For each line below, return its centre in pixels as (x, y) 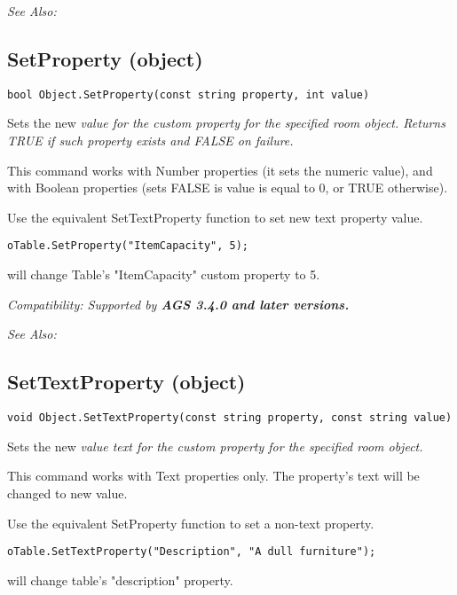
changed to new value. (67, 493)
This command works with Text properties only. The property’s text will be (213, 476)
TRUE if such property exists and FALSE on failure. (150, 141)
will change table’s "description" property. (120, 579)
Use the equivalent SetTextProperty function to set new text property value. (215, 217)
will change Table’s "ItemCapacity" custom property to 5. (164, 274)
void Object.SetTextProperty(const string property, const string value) (230, 418)
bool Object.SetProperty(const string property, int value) (189, 94)
